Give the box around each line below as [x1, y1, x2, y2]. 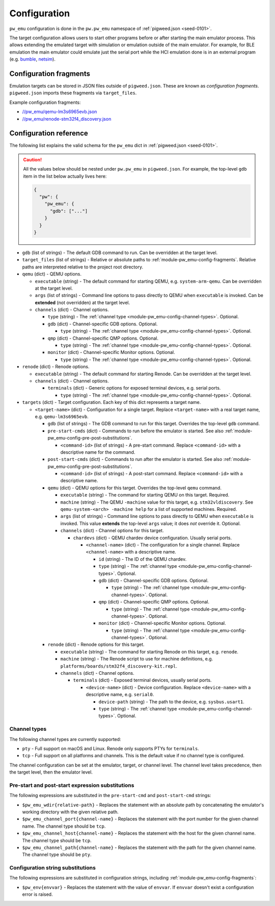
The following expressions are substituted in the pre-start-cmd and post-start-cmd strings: [9, 792, 211, 799]
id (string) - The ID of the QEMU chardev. [98, 556, 187, 562]
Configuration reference [9, 129, 89, 138]
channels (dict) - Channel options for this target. [60, 528, 164, 534]
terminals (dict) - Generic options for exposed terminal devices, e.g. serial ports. [47, 385, 221, 391]
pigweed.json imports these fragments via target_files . [9, 90, 137, 96]
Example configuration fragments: [9, 99, 81, 105]
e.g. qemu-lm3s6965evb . [35, 413, 89, 420]
